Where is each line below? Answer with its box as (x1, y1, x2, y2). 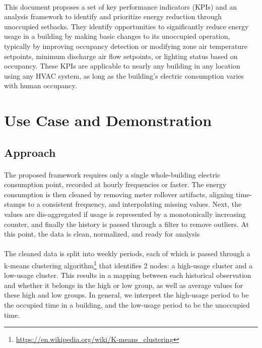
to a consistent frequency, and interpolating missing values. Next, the (28, 199, 242, 209)
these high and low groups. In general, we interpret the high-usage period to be (4, 289, 249, 300)
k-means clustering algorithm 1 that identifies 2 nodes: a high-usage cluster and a (4, 259, 252, 270)
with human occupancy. (4, 80, 77, 91)
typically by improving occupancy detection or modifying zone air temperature (4, 40, 247, 51)
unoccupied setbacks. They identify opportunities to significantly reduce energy (4, 21, 249, 31)
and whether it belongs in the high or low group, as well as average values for (4, 279, 243, 290)
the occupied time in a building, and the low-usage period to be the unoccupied (4, 300, 250, 310)
